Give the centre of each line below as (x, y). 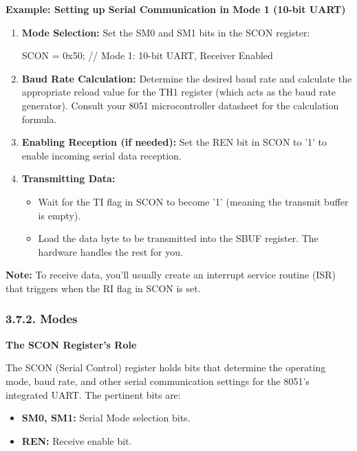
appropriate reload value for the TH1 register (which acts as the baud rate (179, 92)
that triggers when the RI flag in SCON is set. (103, 288)
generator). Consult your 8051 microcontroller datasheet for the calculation (180, 105)
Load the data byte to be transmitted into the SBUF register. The (178, 238)
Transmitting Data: (68, 178)
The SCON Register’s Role (71, 344)
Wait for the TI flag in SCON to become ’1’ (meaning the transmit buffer (193, 201)
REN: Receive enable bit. (77, 440)
